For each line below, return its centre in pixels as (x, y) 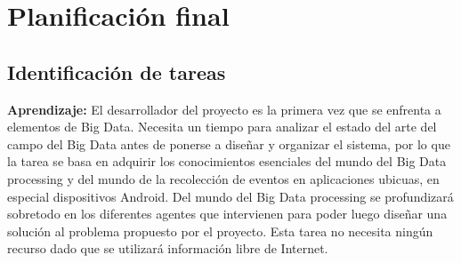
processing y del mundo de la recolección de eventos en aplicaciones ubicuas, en (223, 178)
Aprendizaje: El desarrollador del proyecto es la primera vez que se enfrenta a (224, 109)
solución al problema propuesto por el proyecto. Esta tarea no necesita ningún (220, 231)
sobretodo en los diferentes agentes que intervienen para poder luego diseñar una (227, 214)
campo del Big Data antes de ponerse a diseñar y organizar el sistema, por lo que (229, 143)
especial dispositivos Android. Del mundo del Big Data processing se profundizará (230, 196)
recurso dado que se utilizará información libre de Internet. (168, 248)
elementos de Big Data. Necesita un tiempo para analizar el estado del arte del (222, 127)
